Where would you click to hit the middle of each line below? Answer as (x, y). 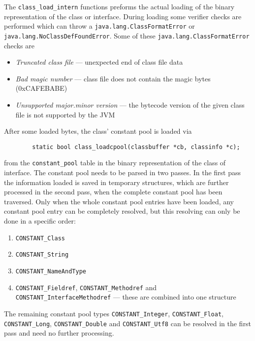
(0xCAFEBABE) (41, 88)
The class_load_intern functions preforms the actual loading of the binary (119, 6)
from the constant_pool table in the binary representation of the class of (115, 163)
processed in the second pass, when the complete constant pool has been (113, 192)
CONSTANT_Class (40, 238)
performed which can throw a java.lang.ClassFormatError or (99, 26)
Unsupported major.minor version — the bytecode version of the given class (130, 104)
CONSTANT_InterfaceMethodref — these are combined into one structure (126, 297)
